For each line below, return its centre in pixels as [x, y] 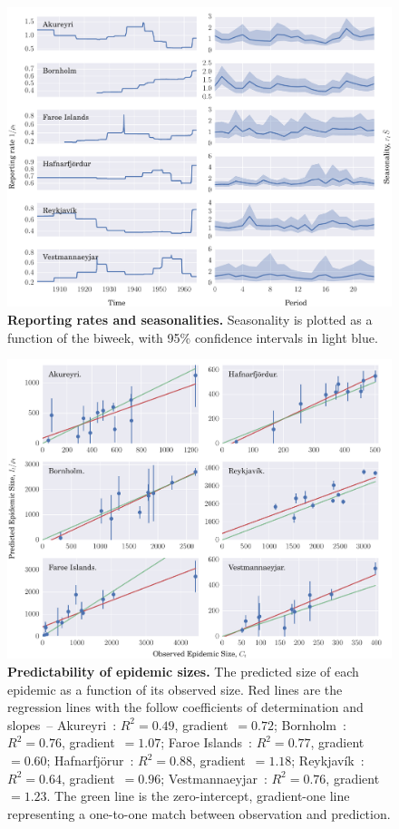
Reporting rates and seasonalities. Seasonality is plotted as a [190, 319]
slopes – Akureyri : [62, 724]
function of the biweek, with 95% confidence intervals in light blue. [193, 337]
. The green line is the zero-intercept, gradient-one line [198, 796]
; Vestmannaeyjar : [214, 778]
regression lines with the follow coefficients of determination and [185, 707]
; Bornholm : [310, 724]
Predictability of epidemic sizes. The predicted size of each [183, 672]
